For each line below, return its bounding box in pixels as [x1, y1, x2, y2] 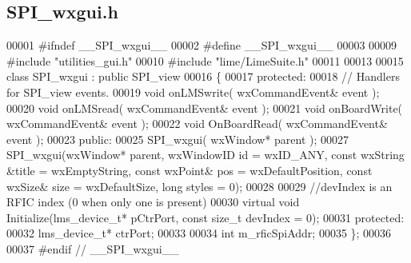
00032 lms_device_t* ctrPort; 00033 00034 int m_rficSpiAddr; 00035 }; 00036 [6, 225, 392, 241]
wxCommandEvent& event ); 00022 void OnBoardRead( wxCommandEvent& [6, 115, 388, 132]
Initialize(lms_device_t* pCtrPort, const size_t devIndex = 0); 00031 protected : [6, 209, 405, 225]
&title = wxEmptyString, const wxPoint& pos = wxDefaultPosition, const [6, 161, 373, 178]
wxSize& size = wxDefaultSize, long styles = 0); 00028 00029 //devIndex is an [6, 177, 393, 194]
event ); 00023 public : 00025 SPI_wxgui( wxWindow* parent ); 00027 [6, 130, 349, 147]
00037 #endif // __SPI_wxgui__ [6, 240, 179, 257]
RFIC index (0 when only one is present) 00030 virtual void [6, 193, 300, 210]
